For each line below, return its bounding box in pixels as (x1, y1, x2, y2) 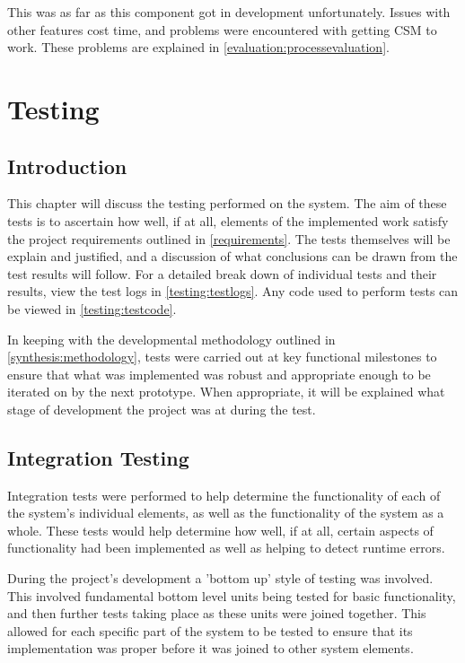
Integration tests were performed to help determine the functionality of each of (7, 485, 441, 504)
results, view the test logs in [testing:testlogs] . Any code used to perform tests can (7, 282, 459, 301)
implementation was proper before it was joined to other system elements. (7, 639, 414, 658)
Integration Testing (7, 443, 189, 471)
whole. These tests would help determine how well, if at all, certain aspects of (7, 520, 434, 539)
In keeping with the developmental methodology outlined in (7, 329, 336, 348)
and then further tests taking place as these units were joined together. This (7, 604, 426, 623)
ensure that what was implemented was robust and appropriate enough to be (7, 364, 431, 383)
